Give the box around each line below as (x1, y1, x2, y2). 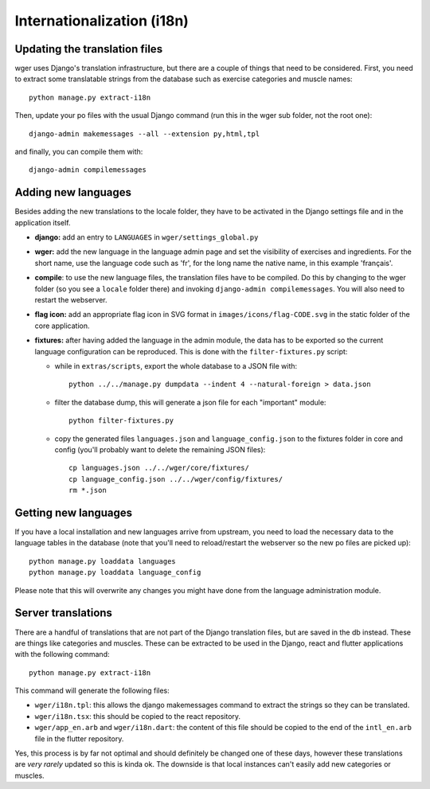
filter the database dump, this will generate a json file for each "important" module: (54, 397, 326, 407)
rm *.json (68, 486, 107, 495)
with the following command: (14, 650, 110, 659)
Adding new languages (14, 186, 131, 199)
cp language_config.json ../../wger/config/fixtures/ (68, 475, 283, 483)
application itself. (14, 217, 71, 227)
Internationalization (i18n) (14, 12, 189, 29)
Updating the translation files (14, 42, 163, 56)
